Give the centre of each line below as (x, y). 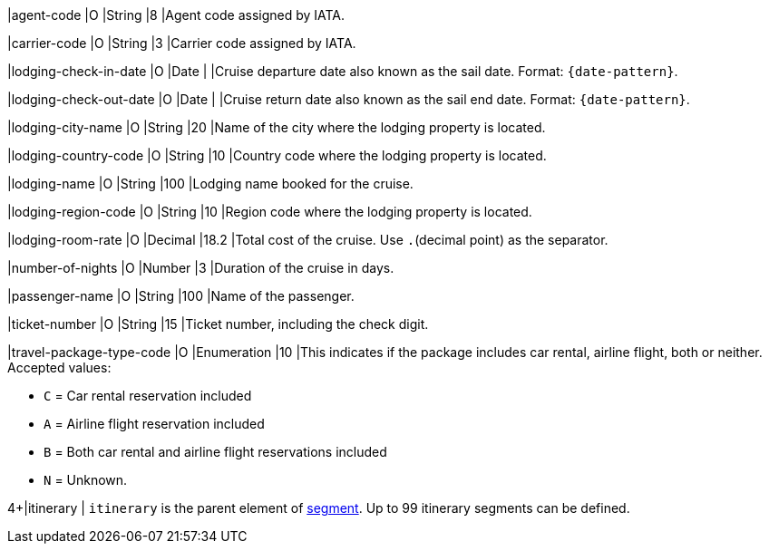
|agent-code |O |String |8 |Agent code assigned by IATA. (176, 15)
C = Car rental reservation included (148, 396)
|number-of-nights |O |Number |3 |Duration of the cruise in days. (201, 268)
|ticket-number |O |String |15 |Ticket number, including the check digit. (218, 324)
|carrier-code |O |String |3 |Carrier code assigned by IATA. (182, 43)
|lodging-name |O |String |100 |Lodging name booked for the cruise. (210, 184)
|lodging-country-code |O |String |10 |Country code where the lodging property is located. (277, 155)
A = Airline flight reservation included (154, 424)
